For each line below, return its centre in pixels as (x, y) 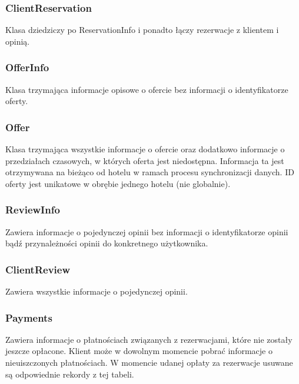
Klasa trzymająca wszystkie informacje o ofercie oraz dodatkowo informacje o (145, 149)
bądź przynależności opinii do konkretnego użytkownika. (107, 243)
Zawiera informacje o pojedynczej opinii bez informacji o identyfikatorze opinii (147, 231)
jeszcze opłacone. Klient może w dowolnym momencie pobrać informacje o (139, 351)
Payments (29, 317)
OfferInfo (27, 67)
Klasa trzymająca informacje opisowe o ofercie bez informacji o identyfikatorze (147, 89)
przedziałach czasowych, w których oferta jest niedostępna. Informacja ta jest (145, 160)
